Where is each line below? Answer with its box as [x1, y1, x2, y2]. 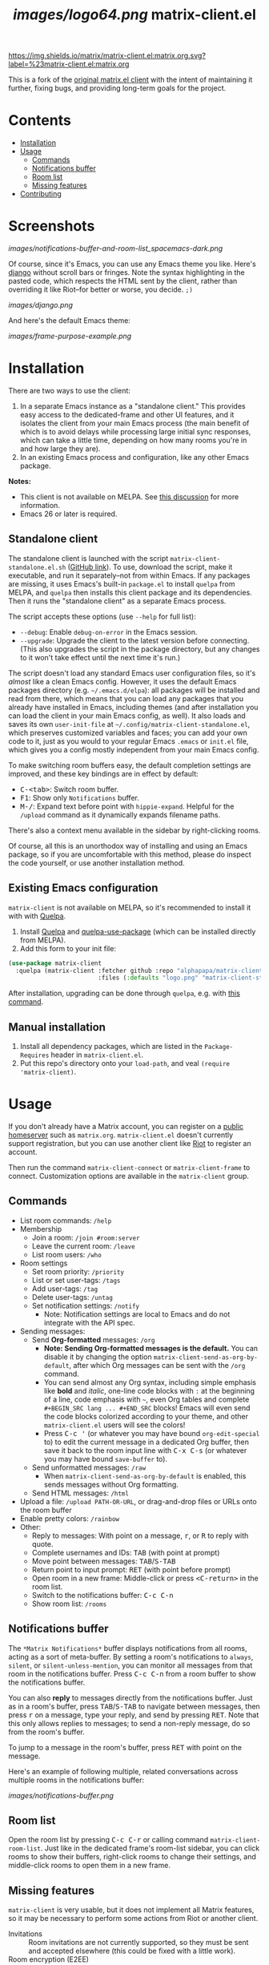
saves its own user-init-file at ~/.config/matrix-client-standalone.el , [8, 719, 251, 728]
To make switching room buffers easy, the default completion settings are [8, 760, 251, 770]
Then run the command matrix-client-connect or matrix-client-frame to [8, 1163, 251, 1172]
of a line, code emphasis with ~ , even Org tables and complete [43, 1394, 250, 1404]
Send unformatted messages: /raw [31, 1463, 147, 1472]
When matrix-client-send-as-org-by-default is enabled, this [43, 1471, 247, 1480]
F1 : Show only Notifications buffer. [19, 793, 140, 802]
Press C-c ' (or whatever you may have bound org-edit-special [43, 1428, 260, 1438]
